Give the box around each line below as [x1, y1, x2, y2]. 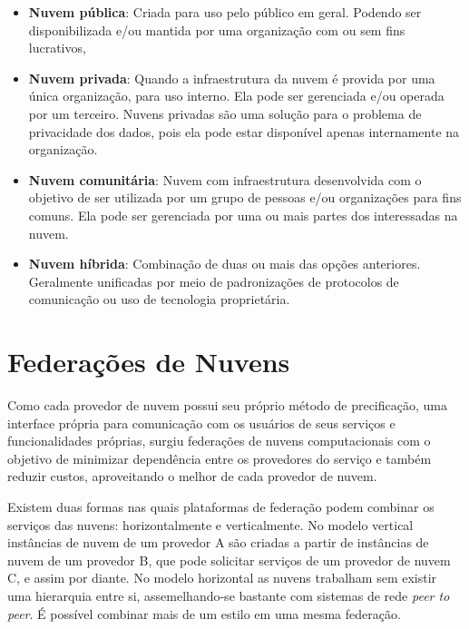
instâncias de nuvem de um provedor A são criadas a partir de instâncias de [7, 533, 429, 552]
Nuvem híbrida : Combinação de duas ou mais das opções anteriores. [28, 254, 421, 273]
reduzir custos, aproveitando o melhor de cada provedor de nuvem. [7, 467, 377, 486]
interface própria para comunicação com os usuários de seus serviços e [7, 413, 396, 432]
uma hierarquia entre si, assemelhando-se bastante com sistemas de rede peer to [7, 585, 450, 604]
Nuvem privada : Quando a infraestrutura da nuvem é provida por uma [28, 68, 435, 87]
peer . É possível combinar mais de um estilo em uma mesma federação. [7, 604, 401, 623]
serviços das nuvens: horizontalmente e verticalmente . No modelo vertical [7, 515, 414, 534]
